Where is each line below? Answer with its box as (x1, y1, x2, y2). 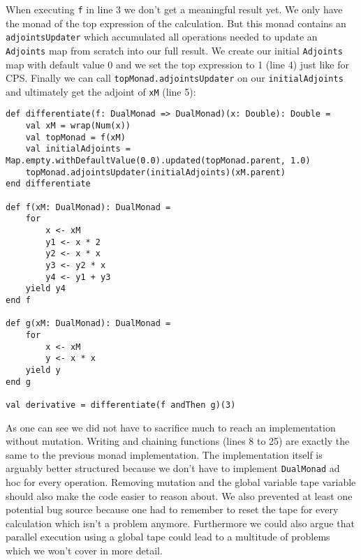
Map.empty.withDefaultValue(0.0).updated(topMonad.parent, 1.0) (6, 156, 311, 166)
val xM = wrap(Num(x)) (25, 121, 131, 131)
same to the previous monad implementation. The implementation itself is (6, 447, 323, 462)
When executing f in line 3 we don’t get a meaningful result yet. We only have (6, 2, 343, 16)
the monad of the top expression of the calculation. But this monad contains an (6, 15, 346, 30)
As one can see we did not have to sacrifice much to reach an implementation (6, 420, 336, 434)
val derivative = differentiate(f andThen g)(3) (6, 399, 236, 410)
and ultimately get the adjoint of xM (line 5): (6, 84, 196, 98)
